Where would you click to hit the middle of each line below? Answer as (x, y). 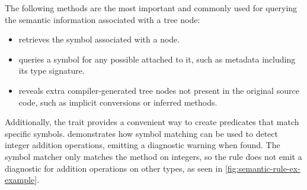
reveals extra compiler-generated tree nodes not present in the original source (159, 90)
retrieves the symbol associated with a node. (99, 39)
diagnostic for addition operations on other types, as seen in (114, 168)
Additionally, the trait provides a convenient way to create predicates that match (152, 122)
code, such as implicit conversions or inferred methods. (118, 102)
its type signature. (52, 71)
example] (21, 180)
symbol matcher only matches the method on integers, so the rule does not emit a (153, 156)
